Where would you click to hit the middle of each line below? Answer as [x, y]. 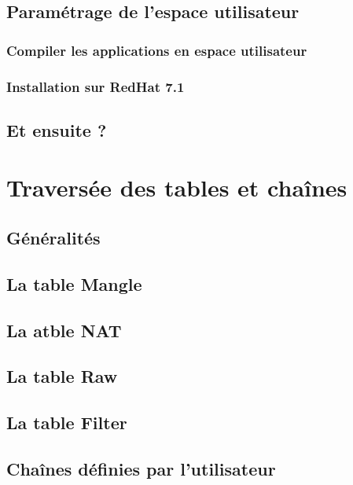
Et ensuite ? [57, 129]
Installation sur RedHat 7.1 [96, 86]
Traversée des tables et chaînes [177, 187]
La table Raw [62, 376]
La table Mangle [74, 283]
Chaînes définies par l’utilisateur [141, 468]
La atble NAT [64, 330]
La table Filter [67, 423]
